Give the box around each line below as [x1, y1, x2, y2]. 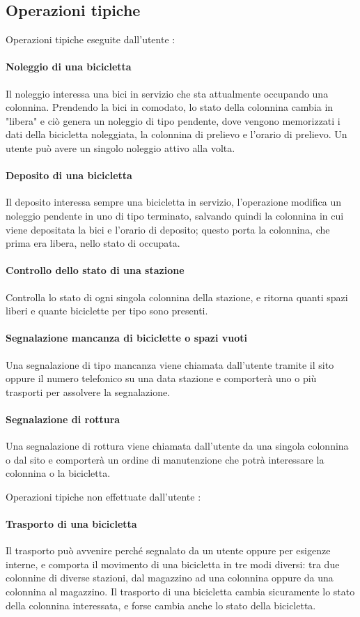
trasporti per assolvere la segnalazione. [6, 384, 171, 399]
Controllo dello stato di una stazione [6, 263, 185, 277]
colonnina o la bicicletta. [6, 466, 111, 480]
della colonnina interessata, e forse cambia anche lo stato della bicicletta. [6, 597, 316, 612]
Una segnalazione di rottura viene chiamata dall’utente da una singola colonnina [6, 439, 349, 453]
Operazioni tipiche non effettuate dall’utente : [6, 489, 201, 503]
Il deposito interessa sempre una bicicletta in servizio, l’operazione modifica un [6, 195, 341, 209]
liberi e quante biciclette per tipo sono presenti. [6, 303, 208, 318]
